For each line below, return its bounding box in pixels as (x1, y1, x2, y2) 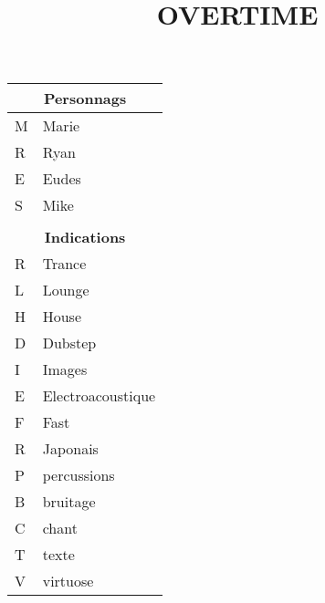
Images (42, 359, 88, 380)
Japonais (42, 438, 99, 460)
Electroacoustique (42, 385, 156, 407)
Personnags (43, 88, 127, 109)
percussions (42, 464, 115, 486)
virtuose (42, 570, 94, 592)
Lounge (42, 279, 89, 301)
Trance (42, 253, 87, 275)
